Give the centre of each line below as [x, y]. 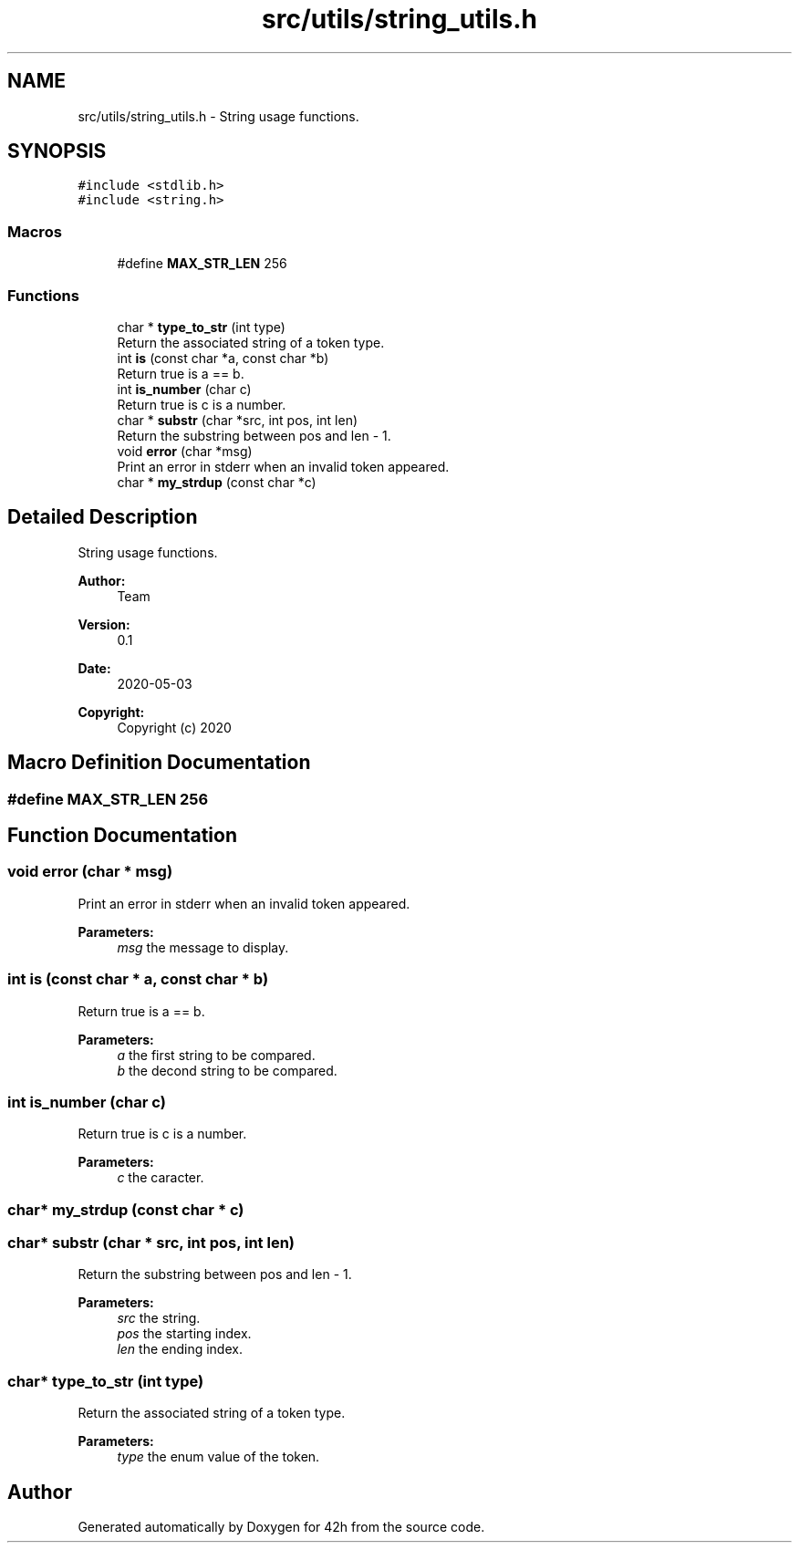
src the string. [159, 1318]
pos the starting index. [184, 1334]
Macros [35, 231]
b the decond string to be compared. [227, 1070]
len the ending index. [180, 1349]
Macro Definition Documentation [159, 763]
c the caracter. [161, 1178]
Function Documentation [122, 836]
